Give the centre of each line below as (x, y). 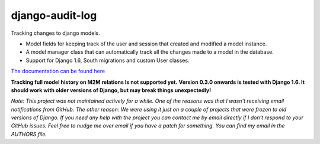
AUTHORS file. (29, 134)
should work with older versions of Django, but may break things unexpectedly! (111, 90)
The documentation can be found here (58, 71)
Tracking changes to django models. (55, 33)
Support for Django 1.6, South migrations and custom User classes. (108, 60)
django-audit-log (54, 15)
